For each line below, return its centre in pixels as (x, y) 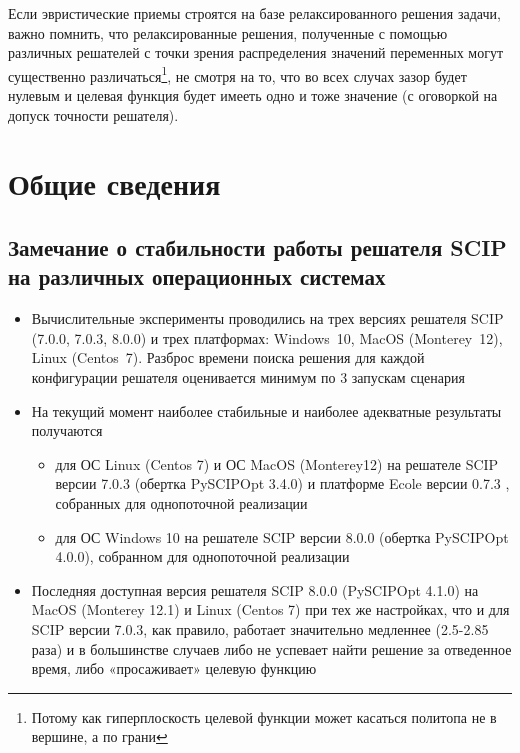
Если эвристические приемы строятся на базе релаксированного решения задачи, (254, 13)
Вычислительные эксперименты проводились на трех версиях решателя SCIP (267, 318)
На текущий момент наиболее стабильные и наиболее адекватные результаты (266, 410)
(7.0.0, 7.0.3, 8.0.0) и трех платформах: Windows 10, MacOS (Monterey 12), (267, 337)
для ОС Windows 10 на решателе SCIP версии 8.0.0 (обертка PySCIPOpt (282, 536)
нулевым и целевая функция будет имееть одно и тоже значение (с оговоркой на (253, 95)
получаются (67, 430)
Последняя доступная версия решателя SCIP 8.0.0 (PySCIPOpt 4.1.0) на (255, 589)
